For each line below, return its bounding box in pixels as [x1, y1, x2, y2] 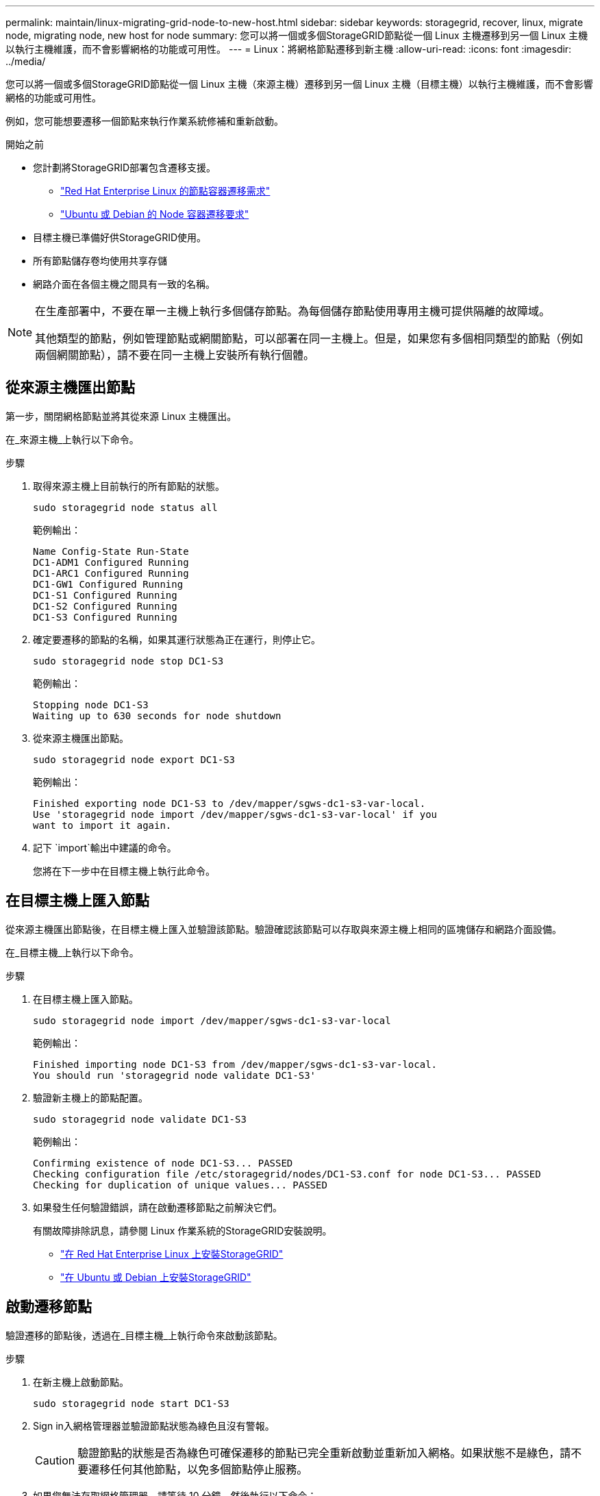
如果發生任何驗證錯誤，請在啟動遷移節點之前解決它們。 [33, 1201, 282, 1213]
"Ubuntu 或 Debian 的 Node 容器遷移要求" [60, 208, 249, 220]
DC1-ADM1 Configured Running [33, 556, 189, 568]
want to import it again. [33, 819, 172, 831]
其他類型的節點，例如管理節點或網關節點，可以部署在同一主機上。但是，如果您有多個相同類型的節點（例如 [35, 332, 584, 345]
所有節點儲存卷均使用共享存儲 [33, 255, 167, 266]
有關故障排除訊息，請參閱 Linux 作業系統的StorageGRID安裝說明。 [33, 1224, 332, 1236]
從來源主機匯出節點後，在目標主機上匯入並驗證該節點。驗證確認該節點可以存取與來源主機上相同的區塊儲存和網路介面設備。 [5, 923, 562, 935]
